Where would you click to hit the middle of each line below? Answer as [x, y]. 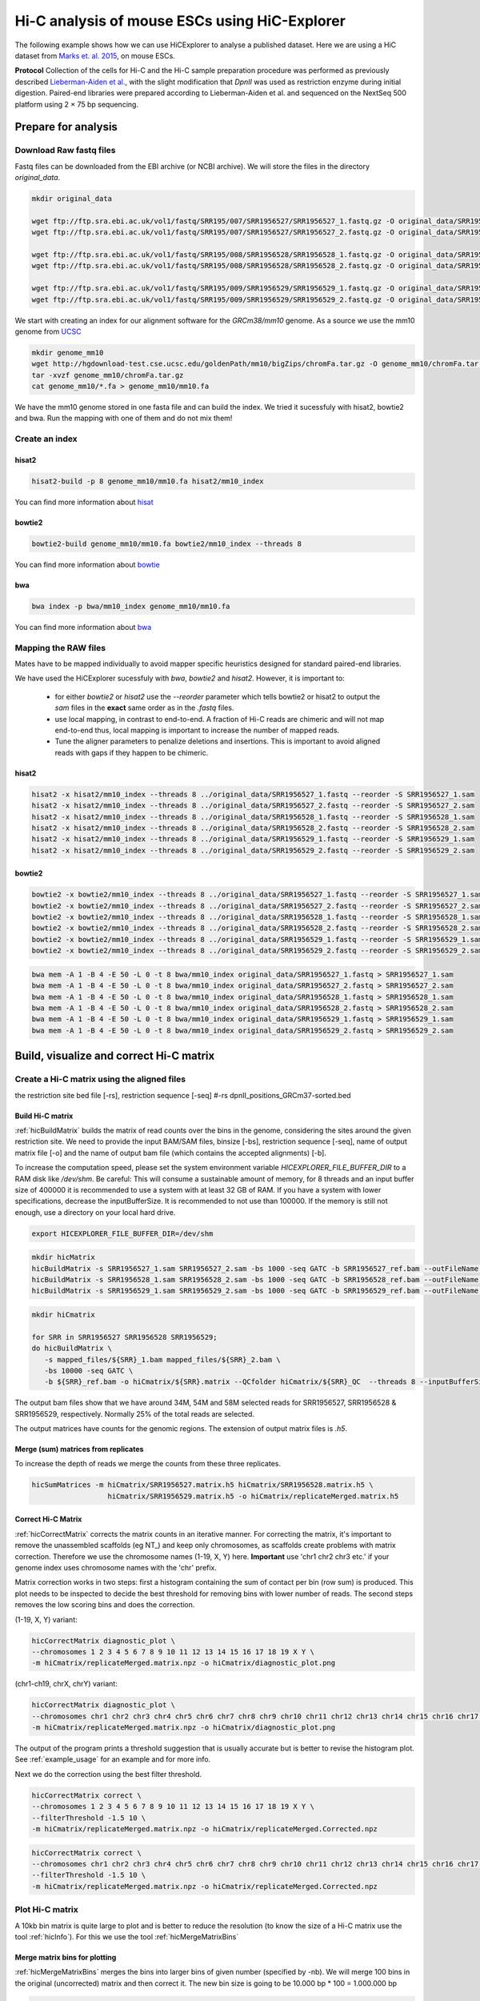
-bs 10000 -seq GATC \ [89, 1370]
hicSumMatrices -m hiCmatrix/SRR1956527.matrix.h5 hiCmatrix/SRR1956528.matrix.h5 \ [202, 1485]
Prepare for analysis [66, 127]
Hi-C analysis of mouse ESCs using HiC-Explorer [180, 21]
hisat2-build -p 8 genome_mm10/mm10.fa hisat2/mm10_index [148, 481]
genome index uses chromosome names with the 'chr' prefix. [116, 1568]
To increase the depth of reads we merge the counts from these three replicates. [148, 1464]
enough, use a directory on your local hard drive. [95, 1212]
